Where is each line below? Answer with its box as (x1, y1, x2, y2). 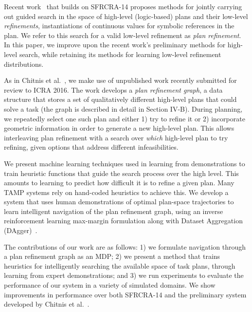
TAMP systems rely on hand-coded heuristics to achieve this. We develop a (4, 187, 229, 197)
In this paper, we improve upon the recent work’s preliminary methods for (4, 39, 226, 50)
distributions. (4, 58, 44, 69)
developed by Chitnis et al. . (4, 299, 90, 309)
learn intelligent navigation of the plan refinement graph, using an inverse (4, 206, 223, 216)
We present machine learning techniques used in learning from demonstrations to (4, 158, 245, 168)
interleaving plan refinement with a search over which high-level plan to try (4, 132, 228, 142)
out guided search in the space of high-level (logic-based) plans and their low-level (4, 11, 248, 21)
